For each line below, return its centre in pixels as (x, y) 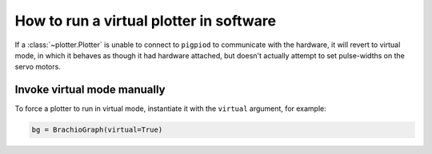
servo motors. (38, 67)
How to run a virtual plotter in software (145, 21)
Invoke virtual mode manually (90, 90)
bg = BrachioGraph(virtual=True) (97, 130)
